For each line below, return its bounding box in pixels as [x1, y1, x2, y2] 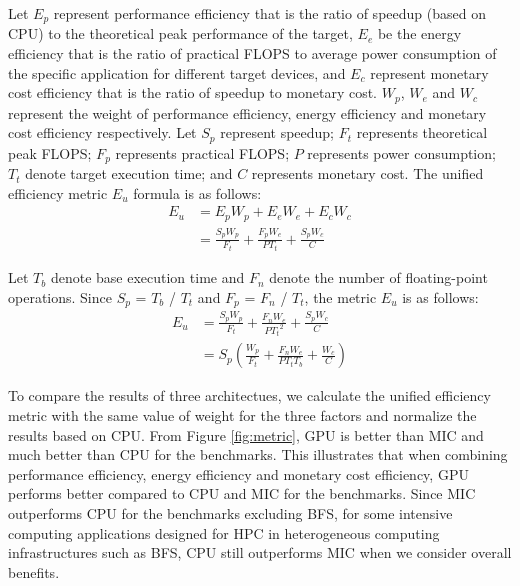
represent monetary [370, 62, 489, 83]
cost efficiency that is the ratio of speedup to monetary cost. [8, 82, 378, 103]
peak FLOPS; [8, 142, 92, 163]
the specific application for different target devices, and [8, 62, 346, 83]
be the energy [377, 23, 462, 44]
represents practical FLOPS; [115, 142, 290, 163]
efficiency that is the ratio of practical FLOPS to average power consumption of [8, 43, 497, 64]
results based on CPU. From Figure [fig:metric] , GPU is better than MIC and [8, 424, 484, 445]
